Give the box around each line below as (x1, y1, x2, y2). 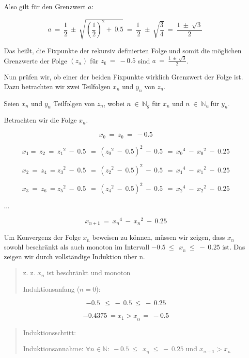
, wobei (103, 98, 125, 108)
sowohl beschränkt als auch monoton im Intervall (4, 241, 150, 251)
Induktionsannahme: (23, 343, 84, 354)
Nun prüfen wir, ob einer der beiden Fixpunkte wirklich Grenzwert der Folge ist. (4, 72, 243, 82)
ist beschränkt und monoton (47, 267, 131, 278)
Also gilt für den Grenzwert (4, 1, 86, 11)
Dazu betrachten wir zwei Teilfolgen (4, 81, 110, 91)
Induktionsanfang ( (23, 283, 80, 294)
